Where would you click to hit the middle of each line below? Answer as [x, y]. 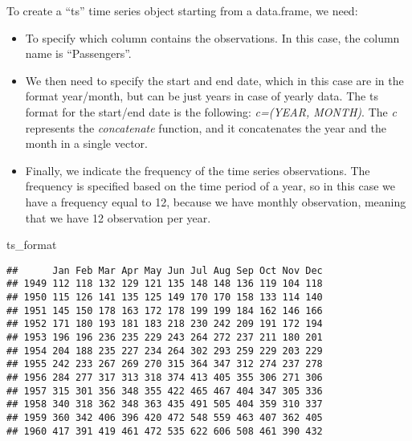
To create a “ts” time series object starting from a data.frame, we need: [182, 10]
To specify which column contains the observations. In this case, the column [212, 37]
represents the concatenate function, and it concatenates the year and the [206, 127]
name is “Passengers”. [78, 53]
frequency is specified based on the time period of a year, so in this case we [210, 186]
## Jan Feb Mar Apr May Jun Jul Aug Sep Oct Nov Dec [165, 270]
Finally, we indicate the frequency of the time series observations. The [198, 170]
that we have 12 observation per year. [118, 217]
